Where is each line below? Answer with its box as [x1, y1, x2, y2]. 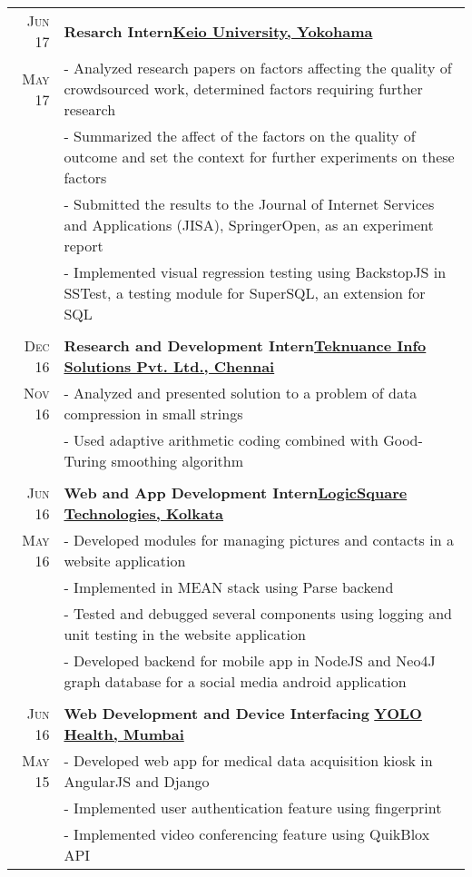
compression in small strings [64, 403, 243, 424]
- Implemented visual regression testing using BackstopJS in [64, 261, 447, 282]
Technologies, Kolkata [64, 503, 223, 524]
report [64, 235, 103, 256]
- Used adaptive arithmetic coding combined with [64, 429, 379, 450]
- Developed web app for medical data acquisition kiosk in [64, 750, 433, 771]
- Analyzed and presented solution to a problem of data [64, 382, 418, 403]
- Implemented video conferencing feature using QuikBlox [64, 823, 430, 844]
